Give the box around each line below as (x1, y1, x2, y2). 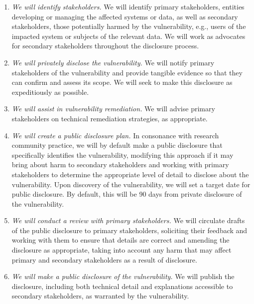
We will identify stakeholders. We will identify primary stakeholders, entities (11, 1, 245, 11)
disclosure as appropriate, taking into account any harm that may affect (11, 245, 232, 255)
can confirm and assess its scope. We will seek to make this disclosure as (11, 77, 233, 87)
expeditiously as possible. (11, 86, 89, 97)
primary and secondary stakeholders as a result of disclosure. (11, 254, 197, 265)
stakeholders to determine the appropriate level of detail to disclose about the (11, 169, 249, 179)
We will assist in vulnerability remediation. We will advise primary (11, 103, 215, 114)
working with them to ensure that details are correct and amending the (11, 235, 230, 245)
